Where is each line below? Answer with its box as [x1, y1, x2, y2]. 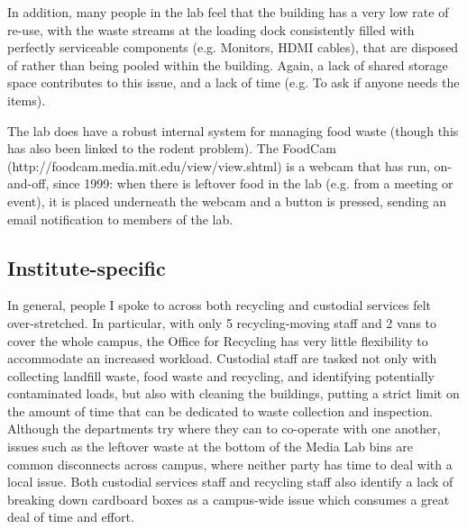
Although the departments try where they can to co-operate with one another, [7, 419, 441, 438]
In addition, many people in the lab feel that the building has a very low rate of [7, 3, 449, 21]
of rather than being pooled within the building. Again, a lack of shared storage [7, 55, 448, 74]
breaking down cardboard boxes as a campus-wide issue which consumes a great [7, 489, 450, 508]
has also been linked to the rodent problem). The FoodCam [7, 139, 336, 158]
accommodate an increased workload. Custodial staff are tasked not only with [7, 349, 437, 368]
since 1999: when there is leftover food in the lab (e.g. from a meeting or [52, 174, 453, 193]
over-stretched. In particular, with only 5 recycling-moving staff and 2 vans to [7, 313, 437, 332]
